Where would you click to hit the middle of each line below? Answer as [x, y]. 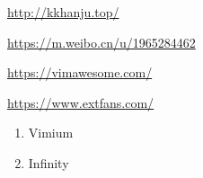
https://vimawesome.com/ [80, 72]
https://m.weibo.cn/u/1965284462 [101, 42]
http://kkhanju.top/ [63, 12]
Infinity [49, 162]
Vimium [51, 133]
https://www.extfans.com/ [81, 102]
